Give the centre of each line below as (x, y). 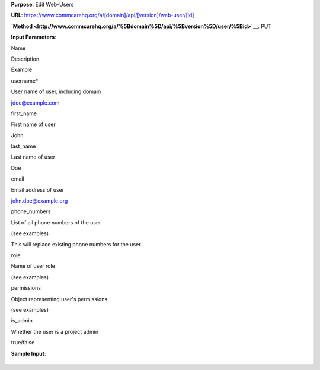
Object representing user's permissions (59, 299)
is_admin (22, 321)
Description (25, 59)
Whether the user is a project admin (55, 331)
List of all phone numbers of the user (56, 222)
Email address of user (38, 189)
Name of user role (33, 266)
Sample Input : (28, 353)
